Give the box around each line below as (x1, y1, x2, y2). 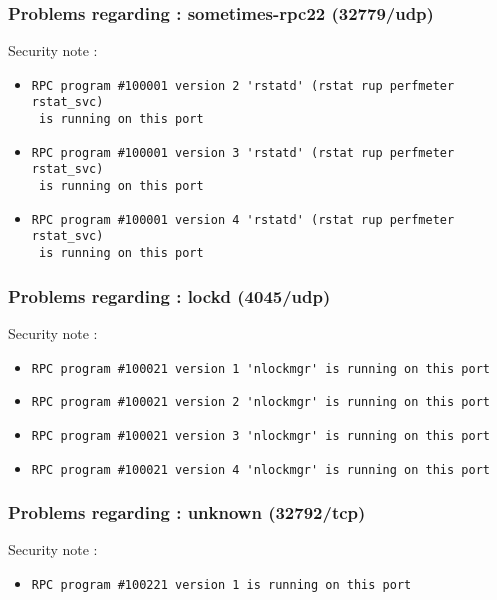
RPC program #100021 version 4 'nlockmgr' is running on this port (31, 462, 490, 477)
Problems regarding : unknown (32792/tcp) (8, 500, 366, 525)
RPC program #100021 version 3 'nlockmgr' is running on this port (31, 428, 490, 443)
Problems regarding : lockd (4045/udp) (8, 283, 331, 308)
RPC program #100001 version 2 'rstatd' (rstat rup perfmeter (31, 78, 455, 93)
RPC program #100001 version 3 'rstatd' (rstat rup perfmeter (31, 145, 455, 160)
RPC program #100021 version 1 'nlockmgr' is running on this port (31, 361, 490, 376)
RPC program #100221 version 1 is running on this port (31, 577, 412, 592)
